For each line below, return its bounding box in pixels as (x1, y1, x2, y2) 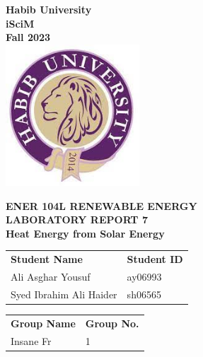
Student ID (127, 252, 183, 267)
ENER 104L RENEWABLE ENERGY (6, 198, 197, 213)
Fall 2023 (6, 30, 51, 45)
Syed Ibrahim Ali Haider (11, 286, 117, 301)
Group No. (85, 315, 139, 330)
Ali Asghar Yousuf (11, 269, 91, 283)
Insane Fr (11, 333, 52, 348)
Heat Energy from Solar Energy (6, 226, 165, 240)
